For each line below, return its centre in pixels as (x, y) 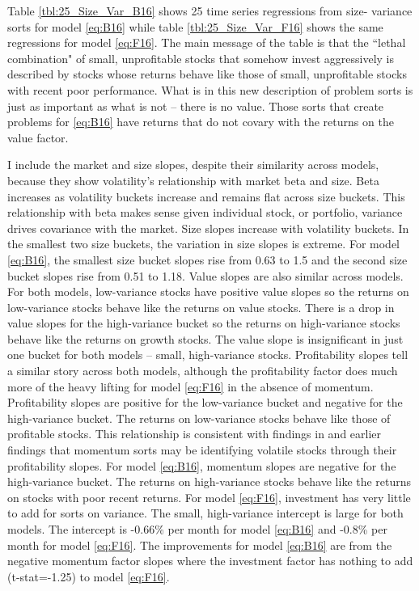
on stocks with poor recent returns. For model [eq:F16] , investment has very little (209, 497)
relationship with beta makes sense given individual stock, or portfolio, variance (205, 212)
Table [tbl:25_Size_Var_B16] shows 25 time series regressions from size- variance (210, 11)
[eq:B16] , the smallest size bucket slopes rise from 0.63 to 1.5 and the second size (207, 259)
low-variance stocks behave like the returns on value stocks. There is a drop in (201, 307)
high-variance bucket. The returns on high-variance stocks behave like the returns (209, 481)
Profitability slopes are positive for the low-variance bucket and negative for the (205, 402)
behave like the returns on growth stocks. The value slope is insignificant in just (205, 338)
